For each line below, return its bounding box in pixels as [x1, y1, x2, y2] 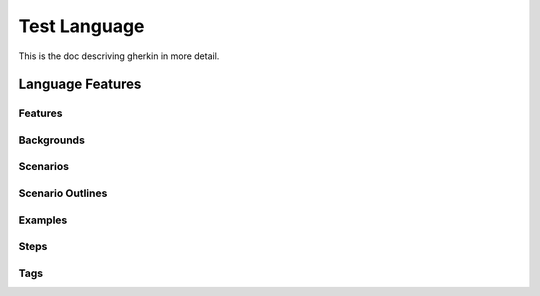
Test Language [18, 15, 145, 37]
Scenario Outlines [18, 186, 108, 200]
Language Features [18, 76, 142, 93]
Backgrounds [18, 133, 85, 147]
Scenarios [18, 160, 70, 174]
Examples [18, 213, 68, 227]
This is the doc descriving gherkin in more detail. [18, 50, 220, 62]
